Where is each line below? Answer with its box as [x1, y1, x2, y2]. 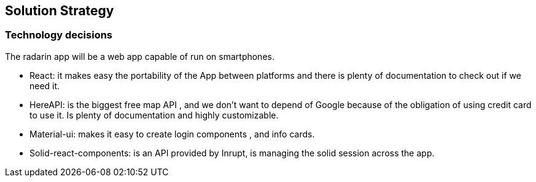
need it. [29, 80, 60, 91]
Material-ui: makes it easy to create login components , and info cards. [29, 128, 315, 139]
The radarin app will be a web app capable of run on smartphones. [5, 51, 274, 62]
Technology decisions [5, 29, 113, 42]
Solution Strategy [5, 3, 114, 18]
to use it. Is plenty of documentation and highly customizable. [29, 109, 279, 120]
